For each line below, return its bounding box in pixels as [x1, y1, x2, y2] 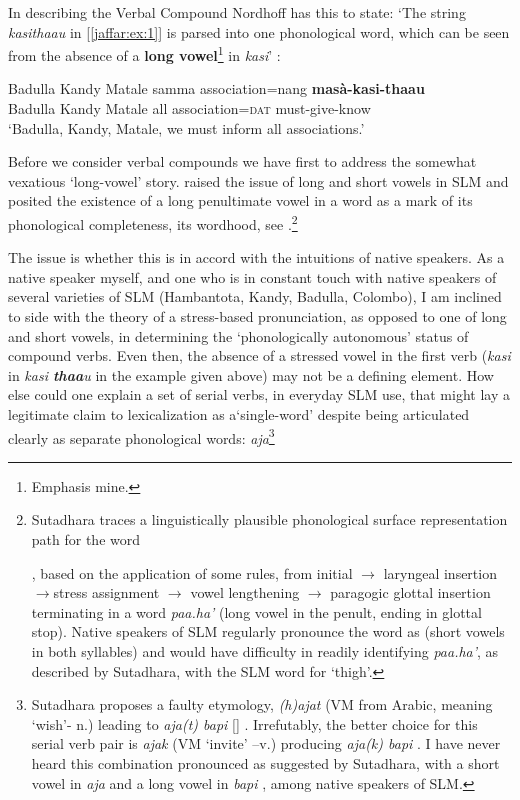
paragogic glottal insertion [330, 582, 491, 603]
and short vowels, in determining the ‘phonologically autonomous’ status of [8, 325, 469, 346]
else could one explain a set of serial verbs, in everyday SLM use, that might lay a [8, 384, 510, 405]
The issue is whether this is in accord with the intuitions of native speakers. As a [8, 247, 505, 268]
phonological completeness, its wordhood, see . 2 [8, 211, 298, 234]
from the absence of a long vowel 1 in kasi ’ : [8, 42, 281, 65]
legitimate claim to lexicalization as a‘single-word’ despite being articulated [8, 404, 470, 424]
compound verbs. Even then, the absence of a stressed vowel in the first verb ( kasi [8, 345, 511, 366]
